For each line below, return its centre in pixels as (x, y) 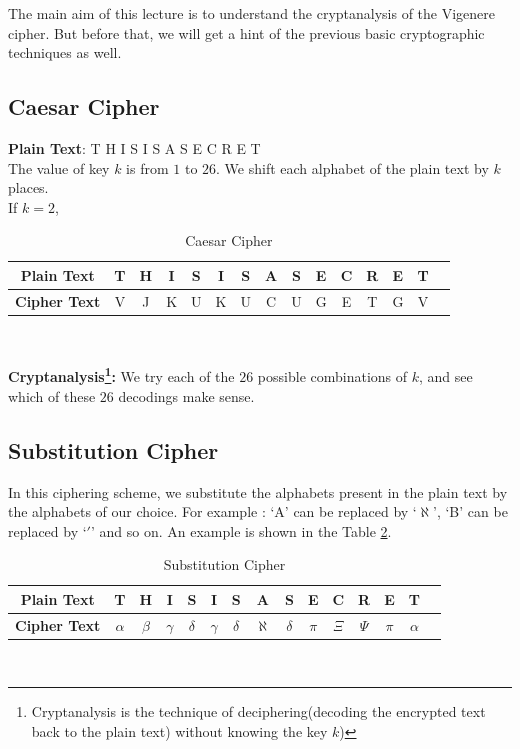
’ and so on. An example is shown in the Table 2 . (241, 530)
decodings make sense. (186, 395)
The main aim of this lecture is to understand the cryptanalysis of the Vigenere (252, 13)
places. (28, 187)
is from (147, 167)
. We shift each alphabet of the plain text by (352, 167)
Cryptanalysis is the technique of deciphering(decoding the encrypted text (258, 711)
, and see (446, 376)
